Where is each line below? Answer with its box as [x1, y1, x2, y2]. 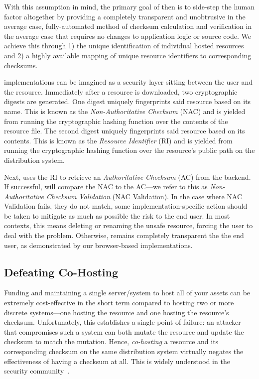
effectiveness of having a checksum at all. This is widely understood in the [4, 356, 230, 366]
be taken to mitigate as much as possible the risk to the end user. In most [4, 210, 230, 221]
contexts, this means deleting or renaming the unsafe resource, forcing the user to [4, 220, 253, 231]
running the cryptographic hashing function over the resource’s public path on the [4, 145, 255, 155]
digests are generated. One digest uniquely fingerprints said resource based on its [4, 96, 251, 107]
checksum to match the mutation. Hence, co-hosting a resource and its [4, 336, 219, 347]
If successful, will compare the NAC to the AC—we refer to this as [4, 181, 208, 192]
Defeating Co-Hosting [4, 264, 119, 279]
